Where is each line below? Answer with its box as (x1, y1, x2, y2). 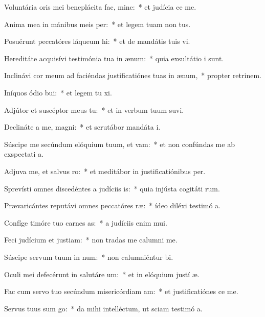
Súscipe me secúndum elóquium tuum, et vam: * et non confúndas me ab (4, 138, 235, 149)
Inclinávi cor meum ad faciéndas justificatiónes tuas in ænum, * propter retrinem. (4, 70, 261, 81)
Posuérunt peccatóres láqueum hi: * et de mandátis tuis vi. (4, 36, 190, 46)
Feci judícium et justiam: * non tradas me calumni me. (4, 234, 178, 245)
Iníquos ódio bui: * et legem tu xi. (4, 87, 112, 97)
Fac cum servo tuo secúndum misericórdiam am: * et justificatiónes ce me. (4, 286, 238, 297)
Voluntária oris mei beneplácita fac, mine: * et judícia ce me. (4, 2, 196, 12)
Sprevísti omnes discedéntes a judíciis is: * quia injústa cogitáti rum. (4, 183, 220, 193)
